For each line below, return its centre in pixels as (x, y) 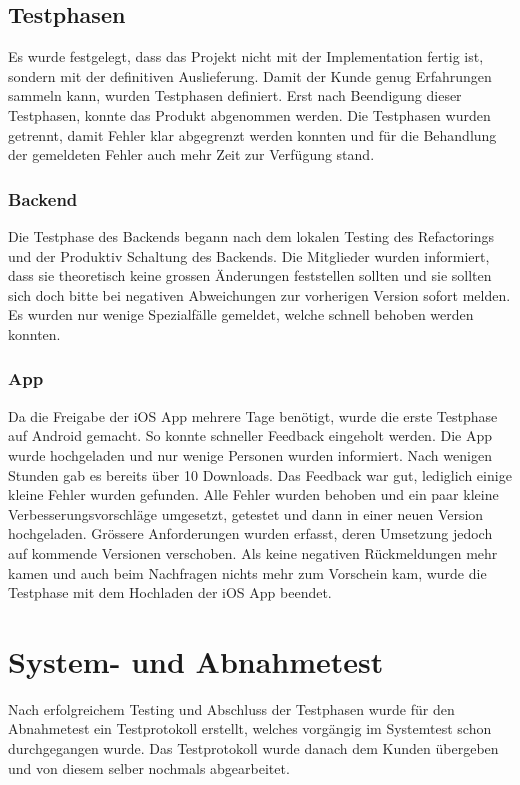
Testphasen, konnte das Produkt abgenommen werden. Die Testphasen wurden (249, 114)
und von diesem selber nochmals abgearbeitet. (149, 767)
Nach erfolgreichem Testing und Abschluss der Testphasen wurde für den (231, 708)
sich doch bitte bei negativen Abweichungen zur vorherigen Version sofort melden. (259, 294)
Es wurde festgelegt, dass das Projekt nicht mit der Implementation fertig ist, (246, 56)
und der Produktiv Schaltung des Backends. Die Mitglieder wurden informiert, (249, 255)
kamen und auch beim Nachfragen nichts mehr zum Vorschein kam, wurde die (247, 572)
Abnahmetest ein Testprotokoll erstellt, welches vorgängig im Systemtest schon (250, 728)
